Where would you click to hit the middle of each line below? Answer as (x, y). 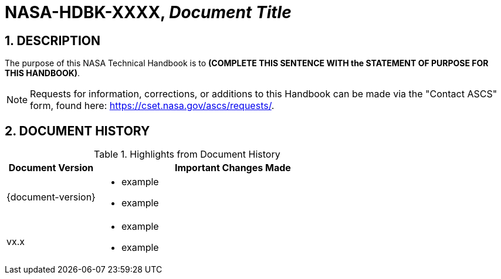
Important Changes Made (233, 168)
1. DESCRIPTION (53, 40)
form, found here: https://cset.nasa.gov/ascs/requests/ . (152, 106)
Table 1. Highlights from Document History (187, 154)
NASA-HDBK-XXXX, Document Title (148, 12)
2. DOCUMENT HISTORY (77, 131)
